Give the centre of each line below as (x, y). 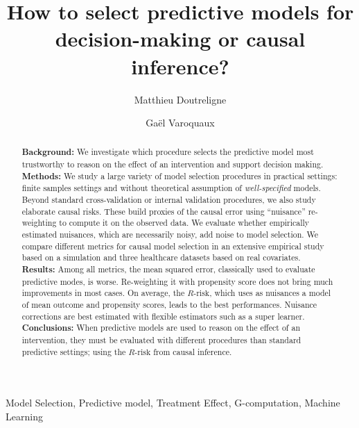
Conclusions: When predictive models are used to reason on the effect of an (161, 328)
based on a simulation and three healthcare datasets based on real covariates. (161, 257)
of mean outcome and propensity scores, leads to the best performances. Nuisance (169, 305)
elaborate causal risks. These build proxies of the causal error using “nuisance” (164, 211)
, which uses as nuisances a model (270, 293)
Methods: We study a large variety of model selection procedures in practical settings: (179, 176)
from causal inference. (193, 351)
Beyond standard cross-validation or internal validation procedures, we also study (169, 200)
